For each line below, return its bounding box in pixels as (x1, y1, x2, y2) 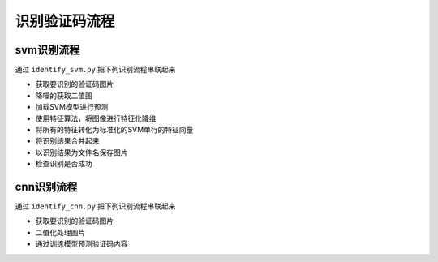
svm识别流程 (15, 43, 80, 57)
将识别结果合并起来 (35, 136, 100, 146)
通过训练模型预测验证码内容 (35, 239, 128, 249)
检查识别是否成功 (35, 159, 92, 169)
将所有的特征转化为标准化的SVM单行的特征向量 (35, 125, 194, 135)
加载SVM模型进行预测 (35, 102, 109, 112)
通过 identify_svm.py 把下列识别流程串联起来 (15, 65, 176, 75)
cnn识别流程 (15, 180, 78, 194)
